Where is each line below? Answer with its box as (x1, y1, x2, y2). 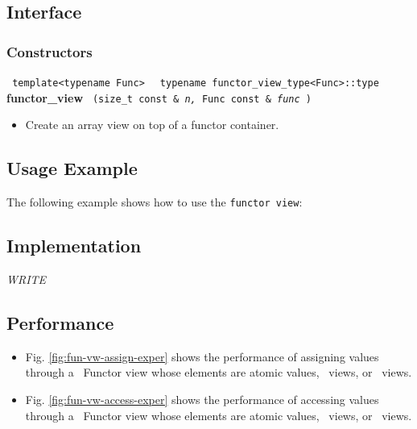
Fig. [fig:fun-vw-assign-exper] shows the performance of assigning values (25, 348, 379, 364)
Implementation (6, 233, 142, 258)
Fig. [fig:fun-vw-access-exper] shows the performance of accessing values (25, 390, 379, 407)
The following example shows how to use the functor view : (6, 194, 303, 210)
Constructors (6, 41, 93, 61)
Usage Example (6, 156, 138, 181)
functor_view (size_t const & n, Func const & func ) (6, 89, 312, 106)
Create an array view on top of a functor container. (25, 116, 279, 133)
